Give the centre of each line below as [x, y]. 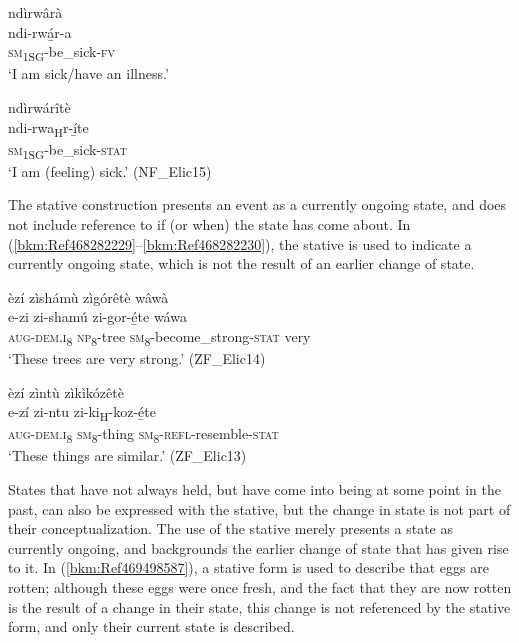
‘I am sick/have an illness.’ [88, 73]
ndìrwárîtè [39, 106]
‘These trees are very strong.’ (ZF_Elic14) [137, 358]
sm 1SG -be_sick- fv [62, 52]
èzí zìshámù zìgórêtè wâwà [88, 296]
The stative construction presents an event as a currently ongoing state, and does [257, 204]
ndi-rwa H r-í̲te [48, 128]
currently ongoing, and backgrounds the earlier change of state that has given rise [258, 547]
